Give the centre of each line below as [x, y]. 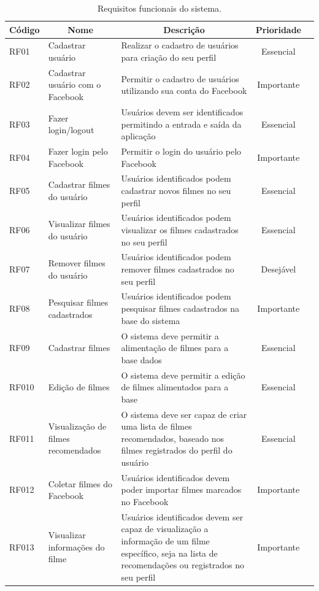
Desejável [279, 269]
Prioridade [278, 29]
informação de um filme [165, 541]
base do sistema [151, 320]
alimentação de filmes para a [175, 348]
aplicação [138, 136]
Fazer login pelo [78, 151]
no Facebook [145, 501]
